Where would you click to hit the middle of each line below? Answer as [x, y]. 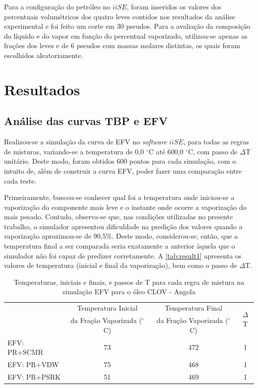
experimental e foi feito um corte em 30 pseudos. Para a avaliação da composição [127, 26]
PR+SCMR [25, 352]
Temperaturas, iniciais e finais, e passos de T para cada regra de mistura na [129, 282]
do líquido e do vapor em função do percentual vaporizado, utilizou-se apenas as [126, 35]
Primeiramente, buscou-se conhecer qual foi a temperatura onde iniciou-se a [119, 197]
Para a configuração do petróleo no [57, 6]
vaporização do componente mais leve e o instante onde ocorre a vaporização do [125, 207]
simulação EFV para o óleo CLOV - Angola [129, 291]
